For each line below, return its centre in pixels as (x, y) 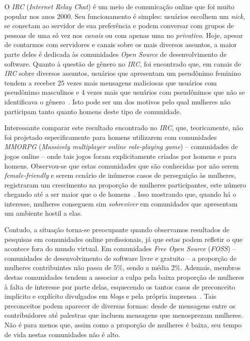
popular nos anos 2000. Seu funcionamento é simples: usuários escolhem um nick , (125, 16)
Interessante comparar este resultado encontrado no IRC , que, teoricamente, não (124, 128)
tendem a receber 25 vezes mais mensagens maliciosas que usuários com (111, 82)
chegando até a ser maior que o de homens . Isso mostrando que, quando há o (120, 194)
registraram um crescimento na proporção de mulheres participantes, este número (125, 184)
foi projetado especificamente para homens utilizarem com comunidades (111, 137)
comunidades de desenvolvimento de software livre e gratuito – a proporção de (121, 258)
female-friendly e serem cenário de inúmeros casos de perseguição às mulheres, (120, 175)
